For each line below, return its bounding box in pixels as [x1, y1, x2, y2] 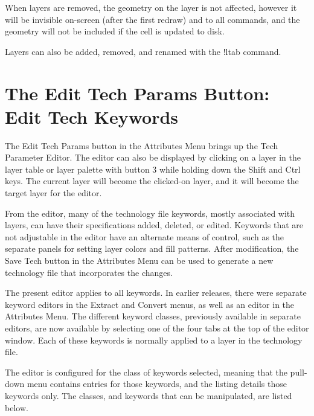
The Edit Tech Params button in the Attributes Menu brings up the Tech [5, 139, 278, 152]
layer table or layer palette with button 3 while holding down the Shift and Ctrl [5, 162, 301, 175]
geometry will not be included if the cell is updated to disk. [5, 25, 225, 37]
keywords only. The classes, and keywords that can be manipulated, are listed [5, 389, 292, 402]
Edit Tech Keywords [5, 104, 179, 129]
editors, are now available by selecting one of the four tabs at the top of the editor [5, 322, 309, 334]
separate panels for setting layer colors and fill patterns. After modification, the [5, 242, 299, 255]
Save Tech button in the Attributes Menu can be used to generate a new [5, 254, 274, 267]
